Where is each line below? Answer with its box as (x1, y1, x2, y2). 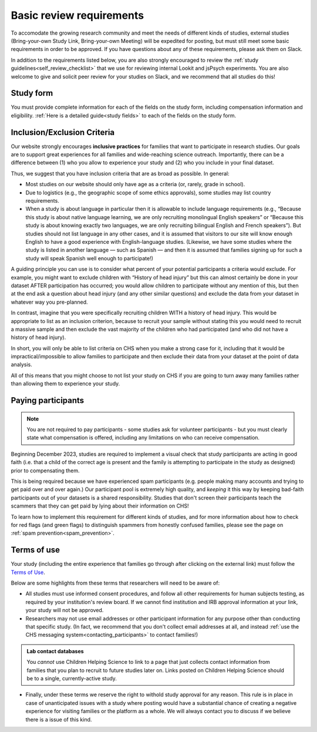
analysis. (11, 361, 32, 368)
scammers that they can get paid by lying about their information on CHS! (11, 502, 189, 509)
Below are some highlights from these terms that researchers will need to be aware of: (11, 579, 220, 587)
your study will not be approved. (25, 607, 104, 614)
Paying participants (11, 395, 85, 405)
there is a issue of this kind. (25, 716, 92, 723)
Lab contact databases (26, 647, 85, 654)
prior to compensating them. (11, 467, 80, 474)
